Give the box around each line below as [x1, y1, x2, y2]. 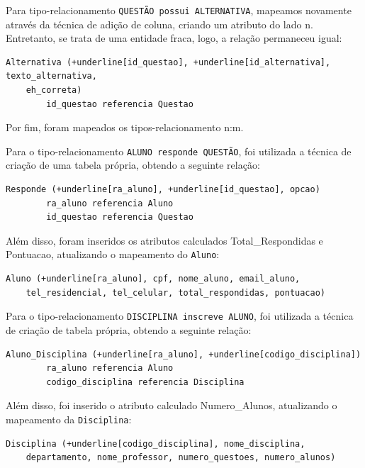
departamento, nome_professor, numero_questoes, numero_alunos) [26, 452, 336, 463]
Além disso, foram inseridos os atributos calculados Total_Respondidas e [6, 233, 323, 247]
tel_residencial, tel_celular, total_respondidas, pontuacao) [26, 287, 326, 298]
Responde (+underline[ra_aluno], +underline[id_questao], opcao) [6, 184, 320, 195]
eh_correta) [26, 85, 82, 96]
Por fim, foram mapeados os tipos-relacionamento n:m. [6, 120, 244, 135]
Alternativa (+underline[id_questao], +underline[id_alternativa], [6, 57, 331, 67]
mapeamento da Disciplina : [6, 411, 132, 426]
